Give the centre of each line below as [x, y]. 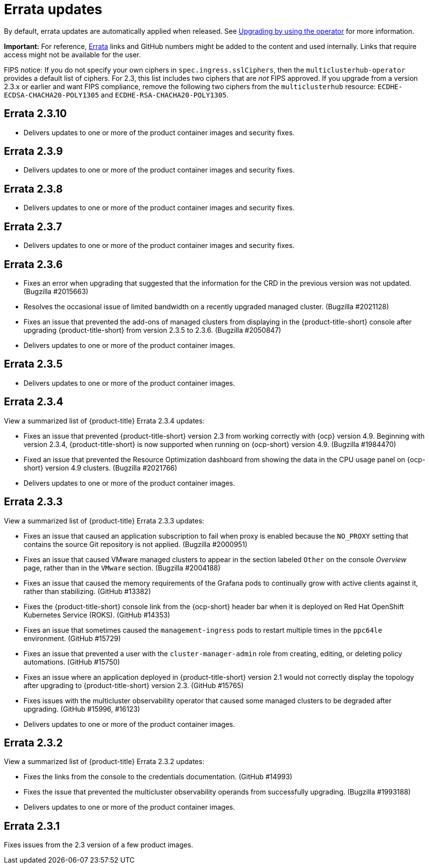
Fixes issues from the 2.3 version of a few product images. [99, 845]
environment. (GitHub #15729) [72, 638]
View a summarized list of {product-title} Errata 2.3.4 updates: [104, 421]
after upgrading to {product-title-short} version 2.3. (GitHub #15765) [134, 685]
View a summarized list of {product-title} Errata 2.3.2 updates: [104, 762]
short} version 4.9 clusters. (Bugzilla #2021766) [101, 468]
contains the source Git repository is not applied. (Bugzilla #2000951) [136, 544]
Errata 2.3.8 [33, 189]
